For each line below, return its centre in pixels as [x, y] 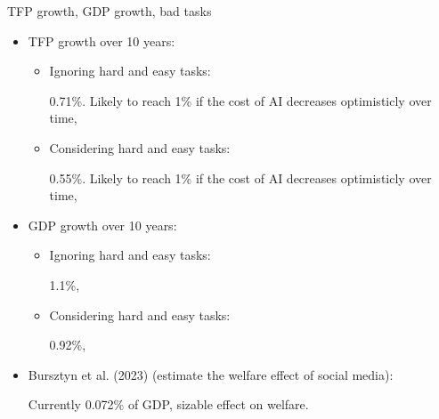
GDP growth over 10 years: [102, 225]
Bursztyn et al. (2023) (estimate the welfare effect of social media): [211, 374]
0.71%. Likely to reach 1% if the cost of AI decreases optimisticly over [240, 100]
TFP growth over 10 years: [102, 40]
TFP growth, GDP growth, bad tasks [110, 11]
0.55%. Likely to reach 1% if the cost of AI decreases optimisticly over [240, 177]
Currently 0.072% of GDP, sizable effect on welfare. [168, 404]
